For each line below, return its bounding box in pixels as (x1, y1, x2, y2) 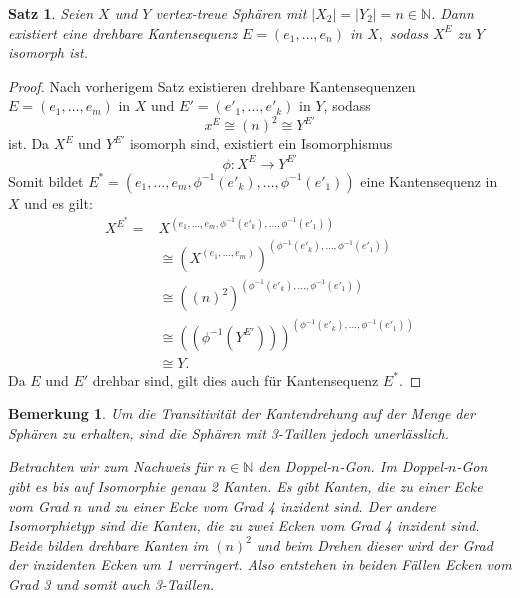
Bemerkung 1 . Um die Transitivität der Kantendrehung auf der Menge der (8, 403, 475, 424)
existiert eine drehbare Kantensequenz (8, 22, 237, 43)
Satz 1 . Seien (8, 3, 94, 23)
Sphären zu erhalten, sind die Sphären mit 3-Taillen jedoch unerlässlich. (8, 422, 449, 443)
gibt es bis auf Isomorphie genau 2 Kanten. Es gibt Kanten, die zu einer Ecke (8, 476, 483, 497)
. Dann (430, 3, 474, 23)
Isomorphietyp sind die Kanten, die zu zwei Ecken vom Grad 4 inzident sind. (8, 515, 480, 536)
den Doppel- (258, 456, 332, 477)
